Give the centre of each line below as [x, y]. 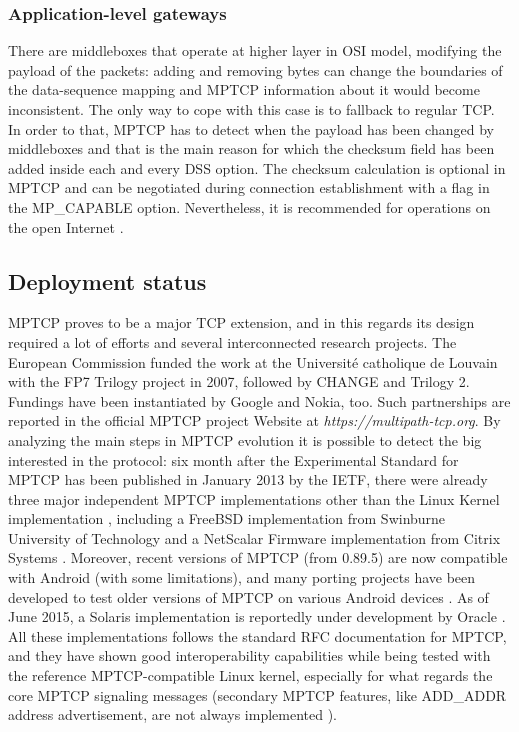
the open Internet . [66, 226]
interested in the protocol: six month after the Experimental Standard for [233, 459]
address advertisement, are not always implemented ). [173, 714]
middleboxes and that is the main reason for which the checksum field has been [251, 148]
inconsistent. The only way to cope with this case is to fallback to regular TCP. [251, 109]
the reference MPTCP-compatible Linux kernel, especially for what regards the [250, 675]
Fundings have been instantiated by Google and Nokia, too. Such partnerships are [259, 400]
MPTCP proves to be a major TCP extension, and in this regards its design [241, 322]
